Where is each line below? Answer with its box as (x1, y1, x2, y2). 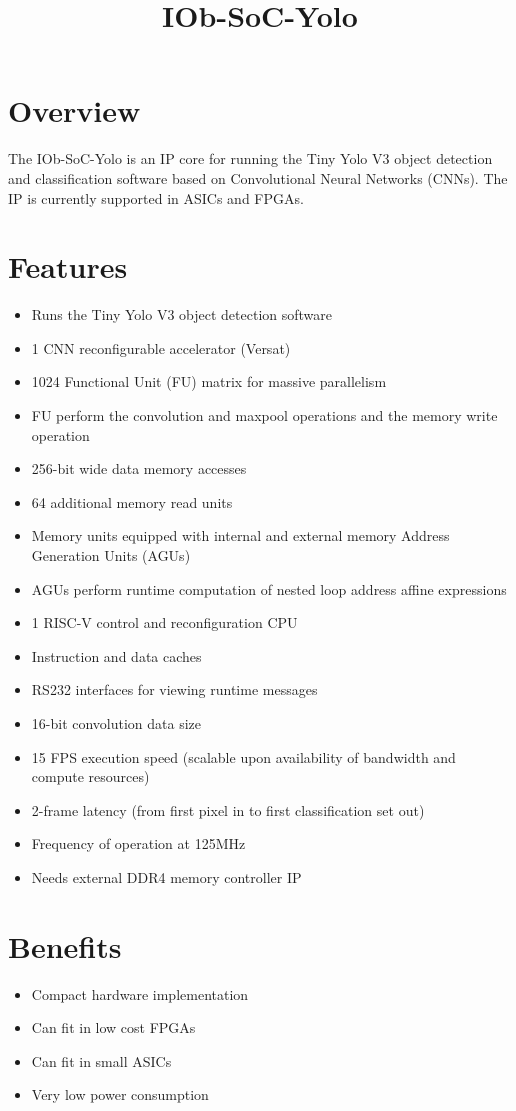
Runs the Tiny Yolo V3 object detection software (31, 304, 332, 325)
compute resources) (31, 766, 150, 787)
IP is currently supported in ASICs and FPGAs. (8, 187, 304, 208)
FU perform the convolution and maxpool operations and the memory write (31, 405, 498, 425)
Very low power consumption (31, 1084, 209, 1105)
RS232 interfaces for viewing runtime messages (31, 679, 318, 700)
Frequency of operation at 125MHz (31, 833, 246, 854)
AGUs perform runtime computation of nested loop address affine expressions (31, 578, 507, 599)
